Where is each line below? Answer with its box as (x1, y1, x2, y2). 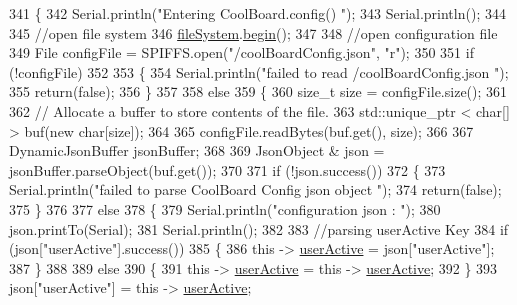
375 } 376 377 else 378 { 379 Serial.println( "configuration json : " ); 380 (9, 198, 441, 219)
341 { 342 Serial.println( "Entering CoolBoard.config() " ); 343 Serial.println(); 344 (9, 3, 506, 23)
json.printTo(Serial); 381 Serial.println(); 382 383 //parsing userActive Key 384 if (9, 218, 509, 239)
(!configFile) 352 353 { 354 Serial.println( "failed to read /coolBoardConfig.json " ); (9, 61, 509, 82)
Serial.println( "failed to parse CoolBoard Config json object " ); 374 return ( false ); (9, 179, 502, 200)
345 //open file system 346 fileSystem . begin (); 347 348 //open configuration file (9, 22, 498, 43)
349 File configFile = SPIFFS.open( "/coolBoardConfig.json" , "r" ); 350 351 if (9, 42, 474, 63)
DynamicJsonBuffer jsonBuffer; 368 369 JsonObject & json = (9, 140, 385, 161)
